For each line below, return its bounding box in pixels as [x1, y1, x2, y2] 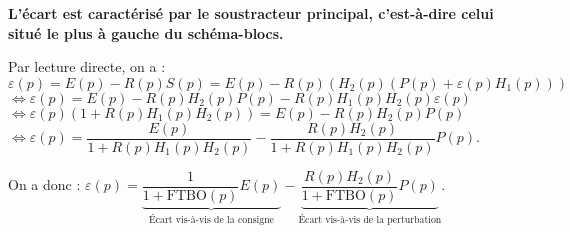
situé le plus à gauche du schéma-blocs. [8, 22, 284, 43]
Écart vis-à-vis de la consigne [149, 214, 274, 225]
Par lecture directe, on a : [8, 56, 166, 77]
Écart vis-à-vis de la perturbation [298, 214, 442, 225]
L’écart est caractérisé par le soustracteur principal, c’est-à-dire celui [8, 3, 494, 23]
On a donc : [8, 174, 81, 195]
